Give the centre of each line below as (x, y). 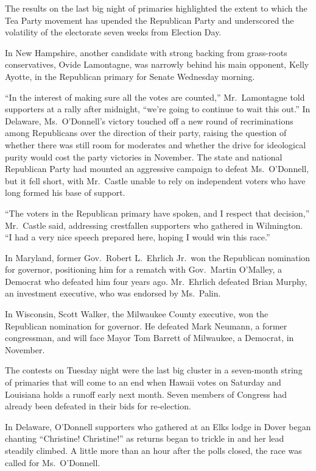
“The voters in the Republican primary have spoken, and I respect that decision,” (157, 213)
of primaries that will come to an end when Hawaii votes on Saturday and (143, 382)
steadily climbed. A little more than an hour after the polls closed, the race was (153, 450)
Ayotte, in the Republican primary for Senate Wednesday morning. (130, 76)
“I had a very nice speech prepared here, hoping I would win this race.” (138, 237)
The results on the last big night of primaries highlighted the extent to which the (156, 8)
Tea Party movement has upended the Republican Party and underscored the (149, 20)
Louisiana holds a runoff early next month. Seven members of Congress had (146, 394)
